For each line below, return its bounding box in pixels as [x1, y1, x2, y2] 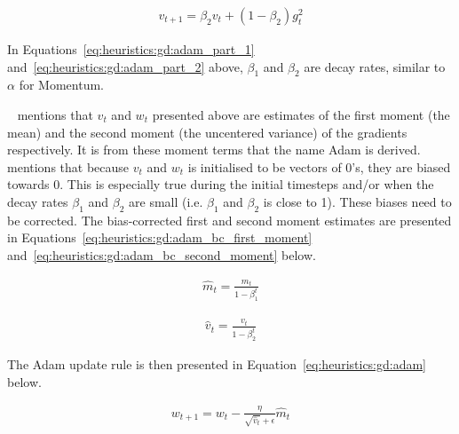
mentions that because [7, 157, 130, 176]
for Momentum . [19, 75, 104, 94]
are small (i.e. [129, 192, 203, 210]
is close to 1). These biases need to [263, 192, 452, 210]
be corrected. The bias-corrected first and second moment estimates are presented [7, 210, 452, 229]
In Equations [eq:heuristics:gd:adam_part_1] [7, 40, 255, 59]
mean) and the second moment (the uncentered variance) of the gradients [7, 122, 408, 141]
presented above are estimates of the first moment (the [152, 106, 450, 124]
